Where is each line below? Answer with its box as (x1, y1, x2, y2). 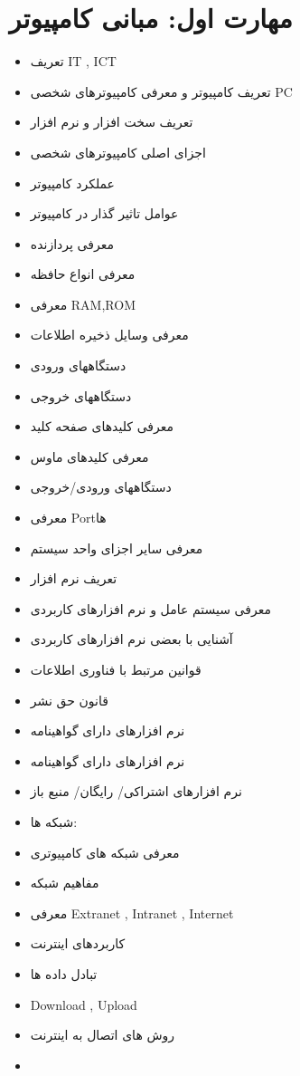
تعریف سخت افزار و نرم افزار (30, 112, 193, 131)
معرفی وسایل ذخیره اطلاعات (30, 325, 189, 344)
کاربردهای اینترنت (30, 934, 126, 953)
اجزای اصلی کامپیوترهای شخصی (30, 142, 206, 161)
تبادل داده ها (30, 964, 98, 983)
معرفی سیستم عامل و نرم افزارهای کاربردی (30, 599, 271, 618)
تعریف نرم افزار (30, 569, 117, 588)
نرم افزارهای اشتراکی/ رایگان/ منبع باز (30, 782, 242, 801)
